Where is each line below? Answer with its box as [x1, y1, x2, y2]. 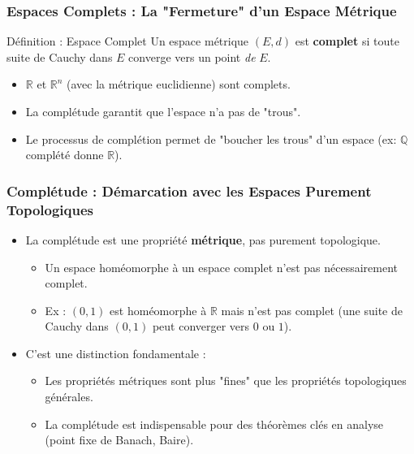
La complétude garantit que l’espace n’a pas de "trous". [25, 103, 301, 119]
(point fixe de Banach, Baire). [45, 431, 194, 448]
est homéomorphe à [110, 301, 207, 318]
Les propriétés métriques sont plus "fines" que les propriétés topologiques [45, 372, 407, 389]
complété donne [25, 146, 104, 163]
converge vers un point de [128, 48, 256, 65]
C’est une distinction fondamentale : [25, 344, 206, 361]
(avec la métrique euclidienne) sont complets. [67, 76, 291, 93]
